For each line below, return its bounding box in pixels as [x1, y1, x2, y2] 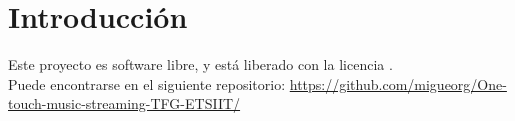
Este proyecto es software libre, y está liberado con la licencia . [8, 54, 393, 75]
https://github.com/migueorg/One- [289, 73, 507, 94]
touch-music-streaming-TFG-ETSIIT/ [8, 93, 241, 114]
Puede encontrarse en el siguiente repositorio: [8, 73, 286, 94]
